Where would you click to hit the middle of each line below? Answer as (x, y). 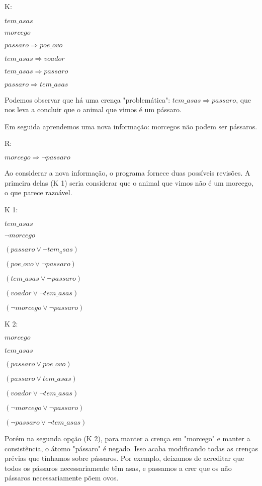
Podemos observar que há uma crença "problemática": (88, 99)
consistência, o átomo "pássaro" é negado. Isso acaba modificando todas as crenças (131, 448)
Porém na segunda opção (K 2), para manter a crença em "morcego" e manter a (127, 438)
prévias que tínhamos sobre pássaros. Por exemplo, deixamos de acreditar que (124, 458)
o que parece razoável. (38, 192)
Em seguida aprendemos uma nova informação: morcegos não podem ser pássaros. (131, 126)
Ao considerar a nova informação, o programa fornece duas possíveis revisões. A (127, 172)
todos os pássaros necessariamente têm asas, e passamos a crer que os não (118, 468)
